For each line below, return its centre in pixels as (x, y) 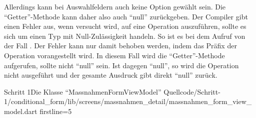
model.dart (21, 111)
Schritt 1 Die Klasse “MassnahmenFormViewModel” (83, 91)
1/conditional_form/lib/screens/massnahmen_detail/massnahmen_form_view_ (128, 101)
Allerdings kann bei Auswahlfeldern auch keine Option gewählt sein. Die (115, 6)
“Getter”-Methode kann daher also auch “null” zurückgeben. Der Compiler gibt (126, 16)
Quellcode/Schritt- (192, 91)
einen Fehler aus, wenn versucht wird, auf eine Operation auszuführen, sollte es (125, 26)
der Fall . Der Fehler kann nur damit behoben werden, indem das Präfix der (120, 46)
